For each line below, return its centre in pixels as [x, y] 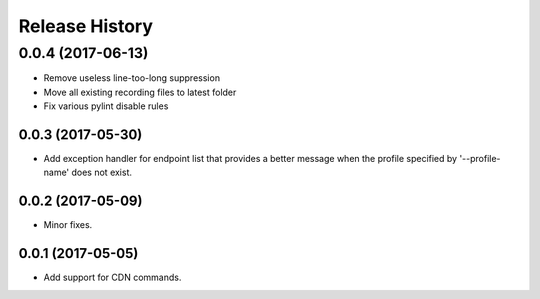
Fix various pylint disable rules [106, 106]
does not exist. [102, 172]
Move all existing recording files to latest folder [140, 92]
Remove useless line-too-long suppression [131, 78]
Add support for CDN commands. [112, 277]
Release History [86, 26]
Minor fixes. [68, 225]
